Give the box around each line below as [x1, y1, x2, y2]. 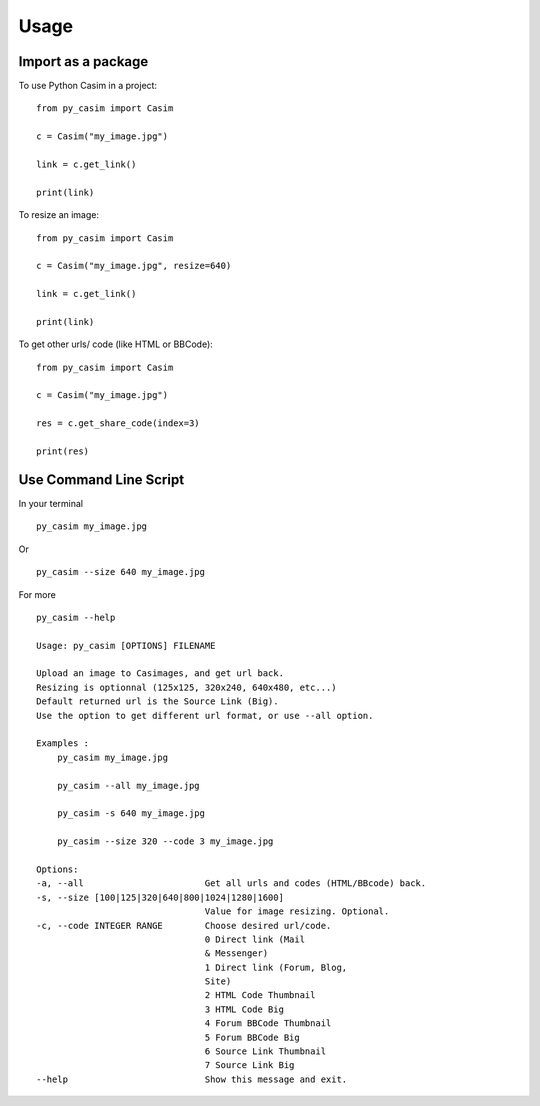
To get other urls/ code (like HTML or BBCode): [18, 338, 214, 350]
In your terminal [18, 497, 84, 509]
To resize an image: [18, 209, 100, 221]
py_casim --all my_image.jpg [56, 780, 200, 791]
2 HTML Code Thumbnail [204, 990, 316, 1001]
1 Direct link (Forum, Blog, [204, 961, 348, 973]
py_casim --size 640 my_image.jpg [36, 566, 205, 578]
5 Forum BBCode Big [204, 1031, 300, 1043]
